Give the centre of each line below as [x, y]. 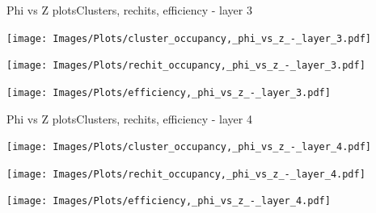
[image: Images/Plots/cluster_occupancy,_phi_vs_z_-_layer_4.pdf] [189, 147]
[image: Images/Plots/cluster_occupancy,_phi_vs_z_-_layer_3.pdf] [189, 38]
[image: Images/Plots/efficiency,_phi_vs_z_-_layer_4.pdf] [169, 201]
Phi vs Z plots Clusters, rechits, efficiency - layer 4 [129, 118]
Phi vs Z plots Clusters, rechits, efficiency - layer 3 [129, 10]
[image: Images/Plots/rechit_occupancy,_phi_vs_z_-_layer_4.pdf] [186, 174]
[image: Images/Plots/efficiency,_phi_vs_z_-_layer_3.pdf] [169, 92]
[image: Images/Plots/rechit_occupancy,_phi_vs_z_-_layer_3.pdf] [186, 66]
